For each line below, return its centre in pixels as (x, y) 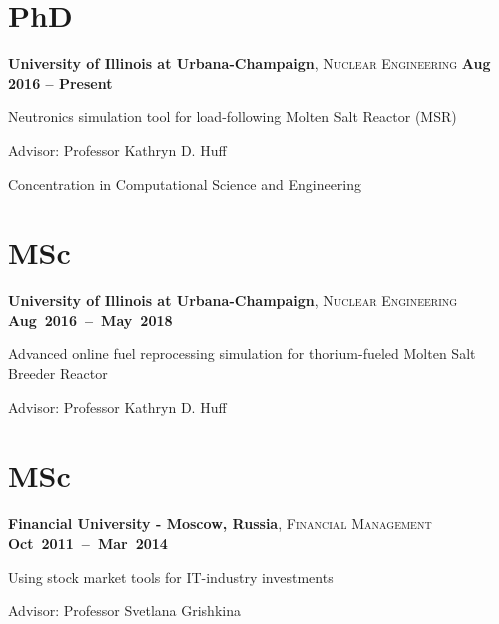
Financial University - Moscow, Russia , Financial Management (220, 523)
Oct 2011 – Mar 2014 (88, 542)
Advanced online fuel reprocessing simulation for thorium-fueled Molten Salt (242, 353)
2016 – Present (60, 82)
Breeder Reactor (58, 373)
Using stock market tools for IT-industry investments (171, 576)
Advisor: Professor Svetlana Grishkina (124, 610)
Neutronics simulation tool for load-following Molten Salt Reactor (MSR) (232, 116)
